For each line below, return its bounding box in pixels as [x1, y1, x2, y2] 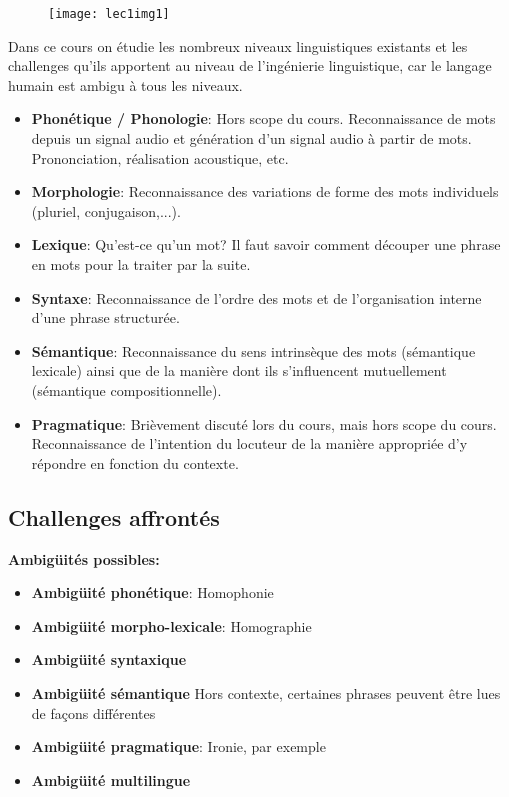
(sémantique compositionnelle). [31, 379, 222, 400]
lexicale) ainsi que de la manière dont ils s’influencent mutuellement [31, 360, 447, 381]
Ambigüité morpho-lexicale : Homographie [31, 615, 312, 636]
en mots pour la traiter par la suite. [31, 254, 251, 274]
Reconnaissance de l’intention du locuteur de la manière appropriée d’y [31, 433, 468, 454]
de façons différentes [31, 702, 156, 723]
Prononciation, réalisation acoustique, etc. [31, 147, 289, 168]
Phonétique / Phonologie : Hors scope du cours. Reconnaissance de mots [31, 108, 496, 129]
